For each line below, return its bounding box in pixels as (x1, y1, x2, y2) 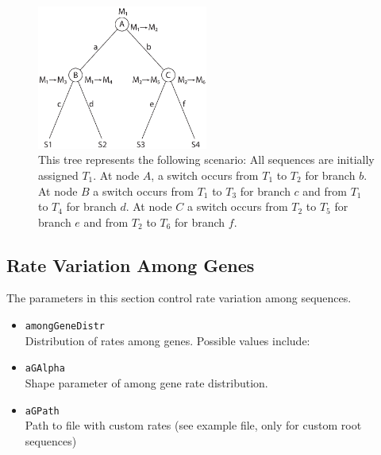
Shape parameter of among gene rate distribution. (25, 374, 268, 391)
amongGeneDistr (25, 321, 106, 332)
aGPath (25, 405, 60, 417)
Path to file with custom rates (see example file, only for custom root (25, 417, 362, 434)
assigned (38, 166, 79, 183)
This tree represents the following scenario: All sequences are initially (38, 151, 375, 168)
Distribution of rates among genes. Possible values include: (25, 332, 310, 348)
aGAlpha (25, 363, 65, 375)
